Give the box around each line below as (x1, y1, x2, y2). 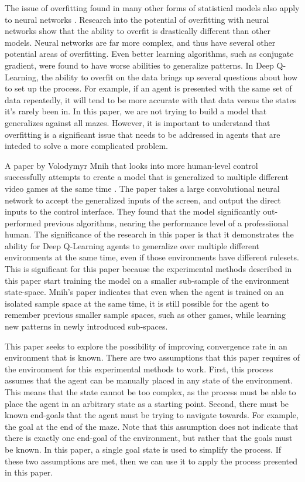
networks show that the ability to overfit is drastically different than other (5, 25, 270, 37)
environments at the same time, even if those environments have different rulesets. (5, 251, 299, 263)
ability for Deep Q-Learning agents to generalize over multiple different (5, 239, 260, 252)
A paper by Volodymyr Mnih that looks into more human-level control (5, 159, 258, 171)
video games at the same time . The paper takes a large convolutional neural (5, 182, 280, 194)
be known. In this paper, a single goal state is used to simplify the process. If (5, 443, 282, 455)
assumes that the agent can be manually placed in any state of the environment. (5, 374, 293, 386)
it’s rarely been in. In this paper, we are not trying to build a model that (5, 105, 267, 117)
